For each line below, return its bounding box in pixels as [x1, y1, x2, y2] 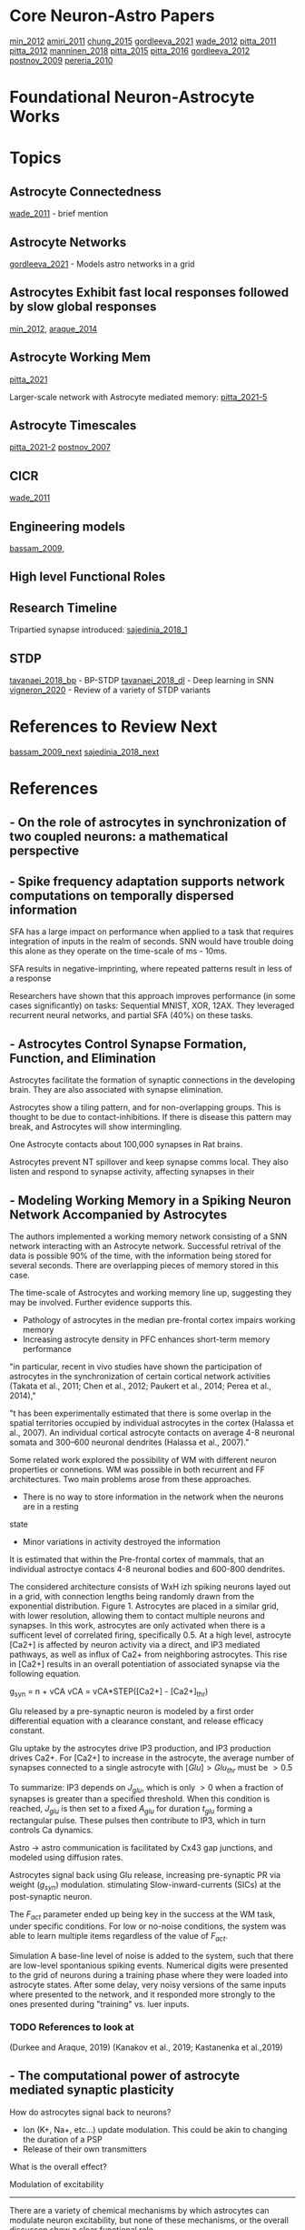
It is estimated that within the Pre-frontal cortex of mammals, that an [9, 1553, 265, 1565]
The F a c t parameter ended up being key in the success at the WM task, [9, 1908, 276, 1922]
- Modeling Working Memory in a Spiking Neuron [9, 1193, 292, 1208]
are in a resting [22, 1500, 79, 1511]
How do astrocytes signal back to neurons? [9, 2106, 172, 2117]
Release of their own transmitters [22, 2144, 147, 2154]
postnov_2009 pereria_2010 [9, 55, 113, 66]
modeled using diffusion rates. [9, 1852, 123, 1863]
